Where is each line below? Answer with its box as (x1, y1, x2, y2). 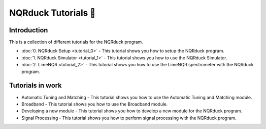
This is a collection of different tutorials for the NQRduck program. (9, 39, 143, 45)
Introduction (9, 26, 48, 34)
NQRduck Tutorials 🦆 (9, 7, 96, 18)
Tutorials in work (9, 81, 62, 90)
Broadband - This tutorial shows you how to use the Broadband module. (21, 101, 168, 107)
